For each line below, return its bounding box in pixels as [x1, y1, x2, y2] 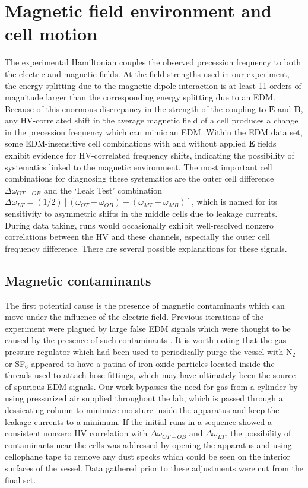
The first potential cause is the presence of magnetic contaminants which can [5, 299, 285, 311]
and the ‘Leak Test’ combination [44, 183, 163, 196]
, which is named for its [192, 195, 278, 208]
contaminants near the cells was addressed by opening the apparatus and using [5, 438, 292, 451]
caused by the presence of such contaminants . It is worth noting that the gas [5, 334, 287, 346]
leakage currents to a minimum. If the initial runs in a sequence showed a [5, 415, 272, 427]
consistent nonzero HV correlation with [5, 427, 148, 439]
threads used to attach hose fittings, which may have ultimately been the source [5, 369, 296, 381]
